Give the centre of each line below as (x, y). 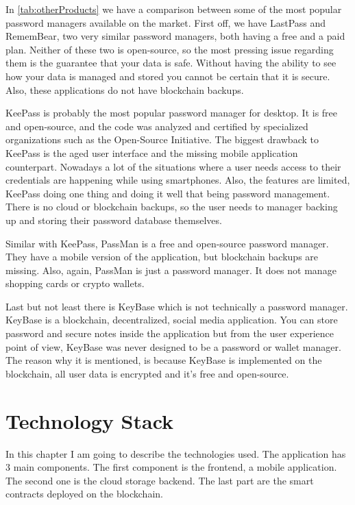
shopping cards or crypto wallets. (75, 283)
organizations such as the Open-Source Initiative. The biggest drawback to (162, 139)
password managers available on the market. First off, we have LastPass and (166, 22)
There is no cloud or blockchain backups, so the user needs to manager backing (172, 207)
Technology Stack (90, 420)
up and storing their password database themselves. (114, 220)
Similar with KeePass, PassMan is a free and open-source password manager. (167, 243)
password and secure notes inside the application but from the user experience (170, 333)
